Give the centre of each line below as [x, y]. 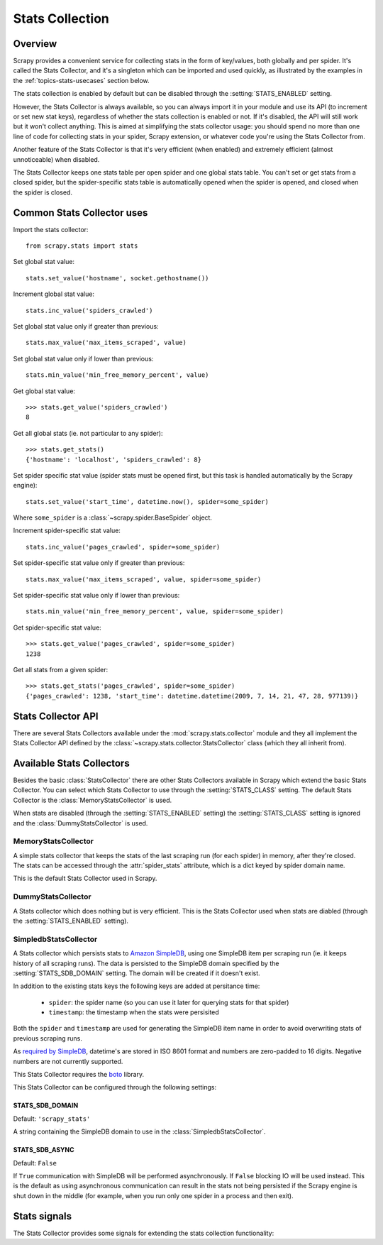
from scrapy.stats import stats [82, 246]
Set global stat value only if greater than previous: [86, 326]
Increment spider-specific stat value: [67, 531]
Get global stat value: [44, 391]
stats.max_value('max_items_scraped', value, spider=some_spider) [144, 579]
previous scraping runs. [48, 1038]
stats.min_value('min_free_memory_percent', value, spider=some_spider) [155, 611]
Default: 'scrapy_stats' [52, 1119]
